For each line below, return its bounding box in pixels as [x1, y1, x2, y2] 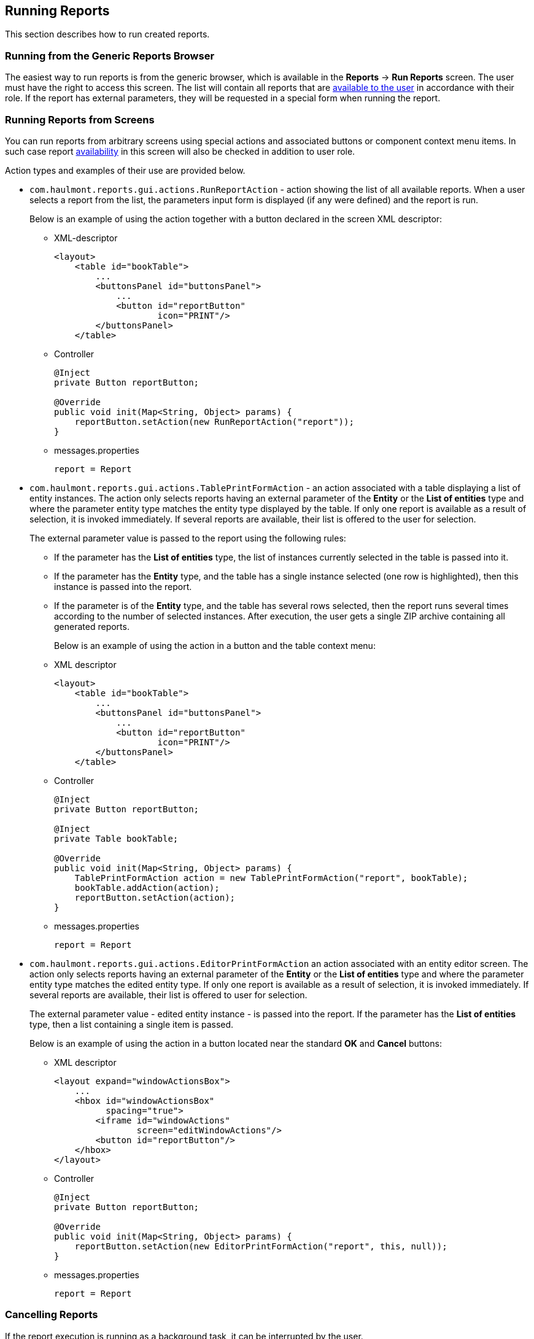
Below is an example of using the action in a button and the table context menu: [54, 640, 376, 651]
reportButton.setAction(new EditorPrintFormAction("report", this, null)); [74, 1241, 447, 1251]
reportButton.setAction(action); [74, 892, 236, 902]
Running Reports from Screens [5, 113, 155, 126]
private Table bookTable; [54, 833, 179, 844]
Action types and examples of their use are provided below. [5, 165, 246, 176]
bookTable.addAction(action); [74, 882, 220, 893]
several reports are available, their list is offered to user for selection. [29, 989, 308, 1000]
